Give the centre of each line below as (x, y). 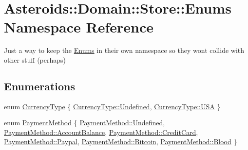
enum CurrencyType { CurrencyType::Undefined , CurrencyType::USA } (112, 106)
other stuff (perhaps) (35, 59)
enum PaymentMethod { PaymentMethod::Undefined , (85, 123)
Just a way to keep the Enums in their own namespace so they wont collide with (124, 50)
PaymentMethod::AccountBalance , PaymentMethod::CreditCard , (101, 132)
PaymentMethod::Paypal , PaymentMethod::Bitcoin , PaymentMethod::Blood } (121, 142)
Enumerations (40, 86)
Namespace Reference (79, 27)
